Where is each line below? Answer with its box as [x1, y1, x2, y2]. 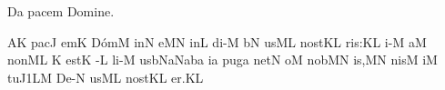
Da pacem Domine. [7, 2, 115, 20]
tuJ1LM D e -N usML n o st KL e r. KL [7, 67, 204, 86]
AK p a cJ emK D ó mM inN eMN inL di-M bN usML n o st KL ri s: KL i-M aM [7, 32, 427, 51]
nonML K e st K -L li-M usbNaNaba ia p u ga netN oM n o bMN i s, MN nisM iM [7, 50, 438, 69]
